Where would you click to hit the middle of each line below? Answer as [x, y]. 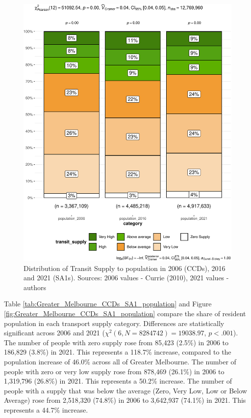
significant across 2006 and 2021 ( [54, 333]
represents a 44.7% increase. [46, 410]
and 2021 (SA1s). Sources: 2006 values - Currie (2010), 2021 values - [126, 278]
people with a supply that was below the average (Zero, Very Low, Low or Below [125, 390]
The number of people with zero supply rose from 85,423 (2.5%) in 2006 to [116, 342]
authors [35, 287]
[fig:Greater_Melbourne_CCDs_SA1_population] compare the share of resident [125, 313]
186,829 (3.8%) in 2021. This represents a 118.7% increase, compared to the [118, 352]
